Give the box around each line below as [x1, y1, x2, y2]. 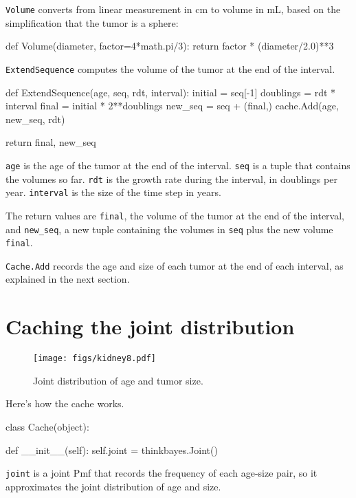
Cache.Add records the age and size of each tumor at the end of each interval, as [5, 258, 344, 272]
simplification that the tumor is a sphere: [5, 15, 179, 30]
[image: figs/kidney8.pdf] [33, 354, 156, 364]
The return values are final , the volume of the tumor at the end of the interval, [5, 208, 344, 222]
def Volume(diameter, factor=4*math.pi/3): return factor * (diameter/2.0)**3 [5, 39, 334, 53]
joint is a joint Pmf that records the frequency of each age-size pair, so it [5, 466, 318, 480]
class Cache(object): [5, 420, 89, 434]
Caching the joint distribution [5, 312, 295, 340]
